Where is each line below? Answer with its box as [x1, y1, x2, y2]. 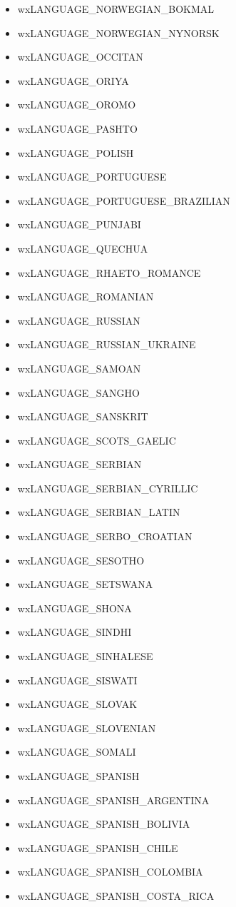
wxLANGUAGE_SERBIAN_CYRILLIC [17, 480, 198, 495]
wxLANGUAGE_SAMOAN [17, 360, 141, 375]
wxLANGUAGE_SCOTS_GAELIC [17, 432, 176, 447]
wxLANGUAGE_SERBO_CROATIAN [17, 529, 193, 544]
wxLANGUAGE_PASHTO [17, 121, 138, 136]
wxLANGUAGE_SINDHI [17, 624, 132, 639]
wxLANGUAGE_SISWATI [17, 672, 138, 687]
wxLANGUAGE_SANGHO [17, 385, 140, 400]
